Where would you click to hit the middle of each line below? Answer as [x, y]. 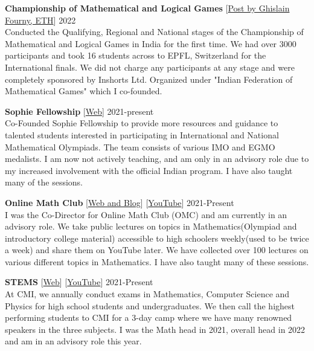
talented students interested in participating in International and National [142, 134]
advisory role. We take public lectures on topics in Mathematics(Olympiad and [151, 226]
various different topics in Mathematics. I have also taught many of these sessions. [157, 261]
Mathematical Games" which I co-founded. [84, 91]
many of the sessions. [44, 182]
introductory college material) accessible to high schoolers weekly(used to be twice [157, 238]
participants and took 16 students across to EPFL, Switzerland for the [136, 55]
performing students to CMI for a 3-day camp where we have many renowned [149, 317]
